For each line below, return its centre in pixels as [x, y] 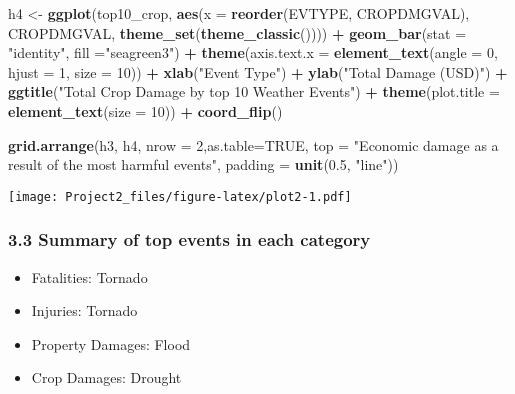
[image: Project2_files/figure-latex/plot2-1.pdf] [180, 196]
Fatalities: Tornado [89, 276]
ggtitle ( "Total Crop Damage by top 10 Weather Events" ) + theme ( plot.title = [254, 91]
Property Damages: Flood [111, 343]
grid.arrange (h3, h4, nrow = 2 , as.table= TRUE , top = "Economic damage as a [253, 144]
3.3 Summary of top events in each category [189, 239]
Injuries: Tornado [84, 310]
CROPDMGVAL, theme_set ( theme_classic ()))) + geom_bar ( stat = [237, 32]
